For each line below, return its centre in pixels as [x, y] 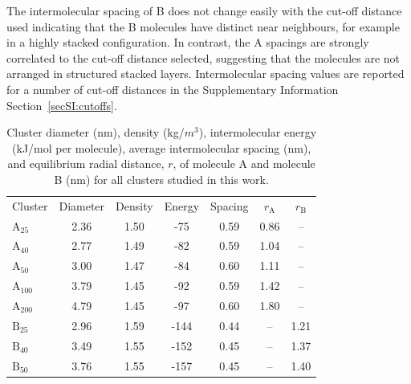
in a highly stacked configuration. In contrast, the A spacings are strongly [188, 42]
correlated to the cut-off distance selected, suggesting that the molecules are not [203, 57]
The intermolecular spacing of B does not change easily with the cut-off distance [204, 10]
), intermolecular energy [258, 132]
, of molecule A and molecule [244, 163]
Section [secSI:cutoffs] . [62, 105]
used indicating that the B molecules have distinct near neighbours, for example [203, 26]
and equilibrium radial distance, [86, 163]
